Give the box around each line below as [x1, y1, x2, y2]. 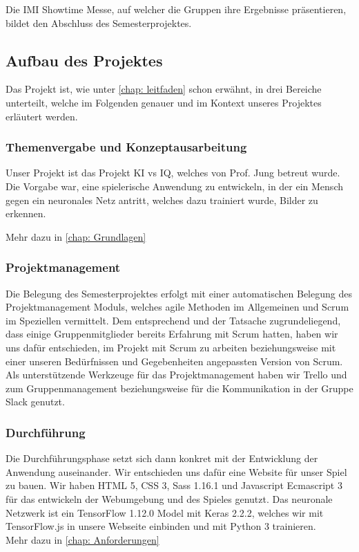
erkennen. [6, 206, 46, 221]
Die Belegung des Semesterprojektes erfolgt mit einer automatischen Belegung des [6, 286, 352, 300]
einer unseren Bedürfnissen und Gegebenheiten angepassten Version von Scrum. [6, 353, 343, 368]
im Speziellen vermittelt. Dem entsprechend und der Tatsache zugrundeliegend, [6, 313, 341, 327]
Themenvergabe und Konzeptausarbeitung [6, 138, 247, 156]
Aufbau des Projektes [6, 49, 163, 71]
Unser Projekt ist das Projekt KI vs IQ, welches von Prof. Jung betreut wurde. [6, 165, 340, 180]
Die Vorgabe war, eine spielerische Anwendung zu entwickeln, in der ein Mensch [6, 178, 343, 193]
